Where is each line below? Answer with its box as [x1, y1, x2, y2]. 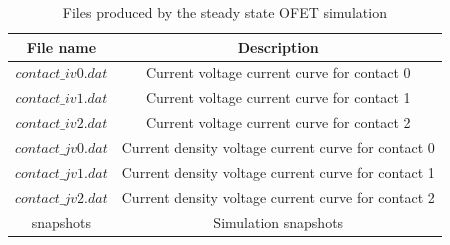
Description [237, 36, 319, 57]
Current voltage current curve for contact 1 [145, 87, 411, 108]
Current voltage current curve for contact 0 [145, 62, 411, 83]
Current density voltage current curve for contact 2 [121, 186, 435, 207]
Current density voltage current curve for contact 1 [121, 161, 435, 182]
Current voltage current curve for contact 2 [145, 112, 411, 133]
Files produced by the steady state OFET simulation [62, 2, 387, 22]
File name [26, 36, 97, 57]
